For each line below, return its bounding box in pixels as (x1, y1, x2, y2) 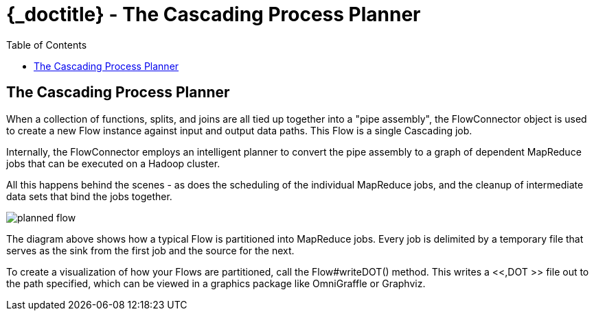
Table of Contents (6, 38, 87, 51)
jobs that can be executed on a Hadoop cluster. (6, 157, 220, 169)
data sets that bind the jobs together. (6, 190, 172, 202)
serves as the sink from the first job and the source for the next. (6, 244, 295, 256)
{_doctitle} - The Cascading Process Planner (6, 3, 421, 26)
